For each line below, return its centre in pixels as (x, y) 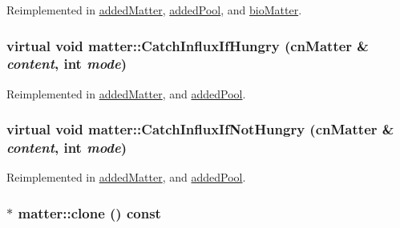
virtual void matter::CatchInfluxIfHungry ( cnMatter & (188, 45)
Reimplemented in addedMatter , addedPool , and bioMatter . (154, 10)
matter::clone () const (89, 212)
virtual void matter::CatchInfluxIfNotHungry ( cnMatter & (200, 129)
